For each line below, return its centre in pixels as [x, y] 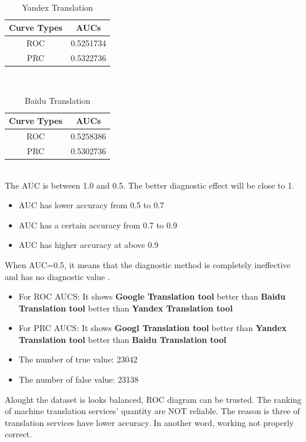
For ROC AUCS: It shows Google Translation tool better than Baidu [152, 296]
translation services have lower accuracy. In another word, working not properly [149, 422]
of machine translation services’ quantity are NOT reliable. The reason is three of [152, 411]
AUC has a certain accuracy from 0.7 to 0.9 [98, 225]
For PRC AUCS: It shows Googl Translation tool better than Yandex [153, 328]
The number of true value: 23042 [78, 359]
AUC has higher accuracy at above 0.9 [88, 245]
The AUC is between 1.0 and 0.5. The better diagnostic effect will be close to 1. [150, 185]
